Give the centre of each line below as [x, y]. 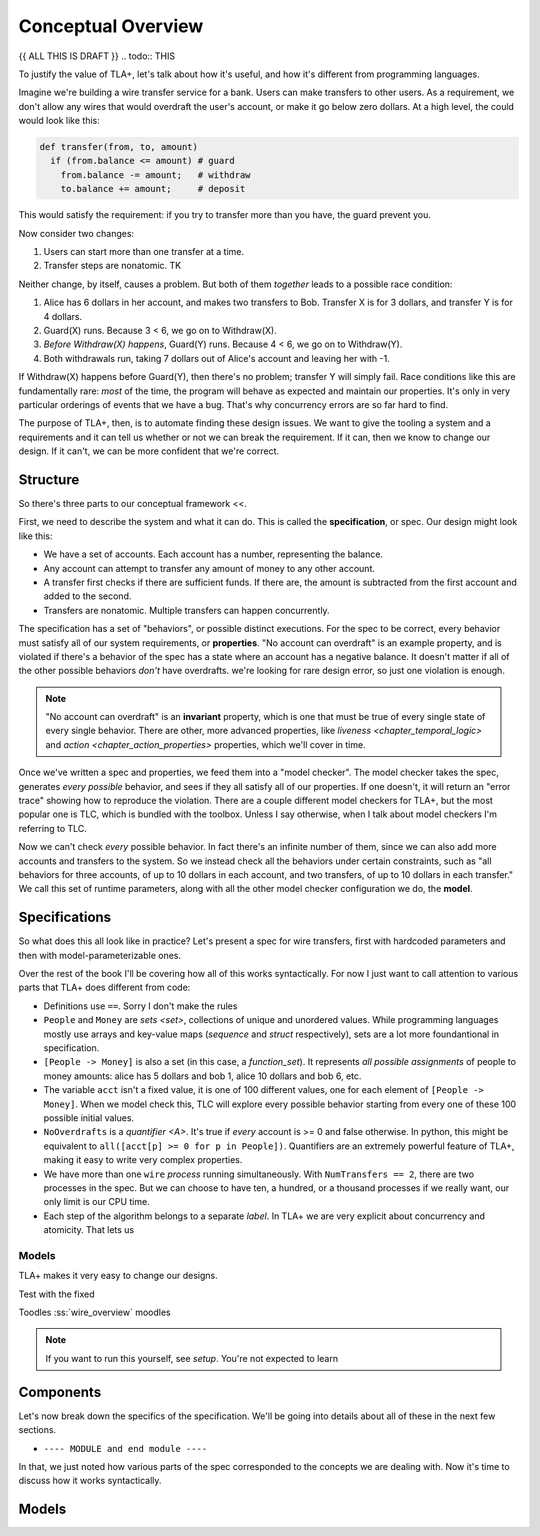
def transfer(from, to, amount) [119, 147]
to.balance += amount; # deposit [153, 189]
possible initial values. [89, 1117]
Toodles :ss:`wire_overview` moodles [94, 1312]
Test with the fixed [56, 1294]
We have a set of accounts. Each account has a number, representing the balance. [213, 554]
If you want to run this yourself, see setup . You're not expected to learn [192, 1358]
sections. [37, 1430]
